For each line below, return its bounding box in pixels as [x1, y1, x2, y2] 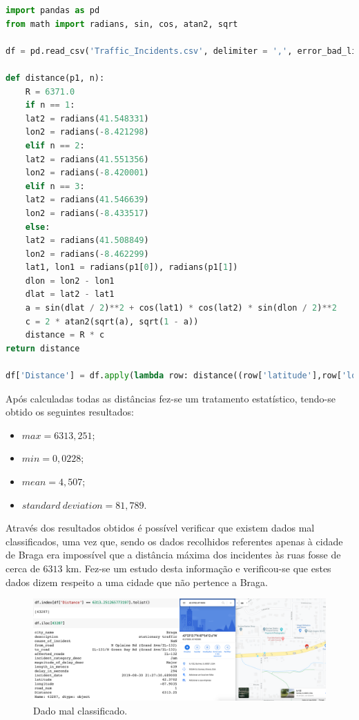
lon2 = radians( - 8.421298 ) [25, 127, 149, 137]
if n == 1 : [25, 100, 75, 110]
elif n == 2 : [25, 140, 85, 150]
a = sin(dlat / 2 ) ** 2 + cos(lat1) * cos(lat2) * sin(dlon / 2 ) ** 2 [25, 303, 337, 313]
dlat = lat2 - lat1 [25, 289, 115, 300]
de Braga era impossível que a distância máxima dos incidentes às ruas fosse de [6, 547, 341, 562]
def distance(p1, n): [6, 72, 105, 83]
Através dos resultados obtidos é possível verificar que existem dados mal [6, 520, 315, 535]
